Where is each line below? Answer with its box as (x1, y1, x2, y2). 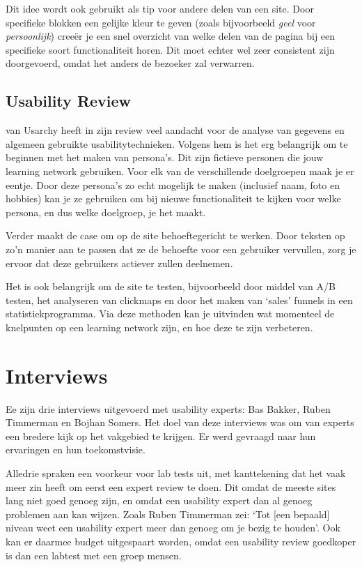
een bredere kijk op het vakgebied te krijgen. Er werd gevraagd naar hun (6, 428, 316, 443)
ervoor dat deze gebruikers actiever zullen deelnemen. (6, 255, 233, 270)
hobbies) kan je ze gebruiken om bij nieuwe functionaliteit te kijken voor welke (6, 191, 341, 206)
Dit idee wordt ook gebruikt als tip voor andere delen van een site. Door (6, 1, 314, 15)
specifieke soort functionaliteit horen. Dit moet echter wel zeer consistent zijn (6, 42, 335, 56)
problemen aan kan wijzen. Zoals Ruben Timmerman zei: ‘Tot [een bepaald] (6, 506, 330, 521)
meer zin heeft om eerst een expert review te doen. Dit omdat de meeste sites (6, 479, 336, 494)
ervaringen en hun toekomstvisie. (6, 442, 145, 457)
